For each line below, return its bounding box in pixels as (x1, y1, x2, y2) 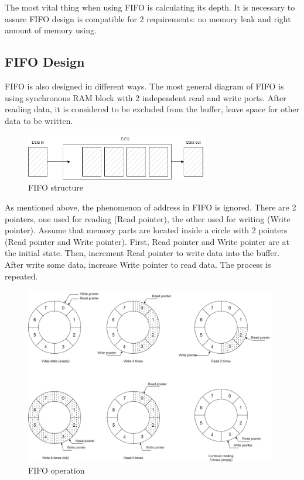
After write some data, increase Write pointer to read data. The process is (5, 258, 271, 271)
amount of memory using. (5, 24, 97, 36)
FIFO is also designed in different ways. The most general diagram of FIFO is (5, 80, 284, 92)
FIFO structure (28, 181, 83, 194)
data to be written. (5, 114, 73, 126)
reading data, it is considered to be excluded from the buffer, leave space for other (5, 103, 299, 115)
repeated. (5, 270, 38, 282)
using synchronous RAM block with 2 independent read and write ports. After (5, 91, 286, 103)
